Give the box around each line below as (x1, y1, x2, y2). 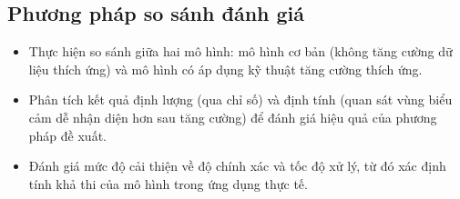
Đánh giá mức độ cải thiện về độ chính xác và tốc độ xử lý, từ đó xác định (28, 156, 446, 175)
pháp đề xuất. (28, 125, 107, 144)
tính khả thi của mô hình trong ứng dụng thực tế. (28, 174, 308, 193)
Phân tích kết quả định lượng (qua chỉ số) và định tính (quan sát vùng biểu (28, 90, 453, 109)
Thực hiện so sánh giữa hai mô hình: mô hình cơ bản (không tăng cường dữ (28, 42, 453, 61)
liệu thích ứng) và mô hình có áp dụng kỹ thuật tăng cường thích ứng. (28, 59, 423, 78)
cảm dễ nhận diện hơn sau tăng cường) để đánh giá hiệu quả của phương (28, 107, 437, 126)
